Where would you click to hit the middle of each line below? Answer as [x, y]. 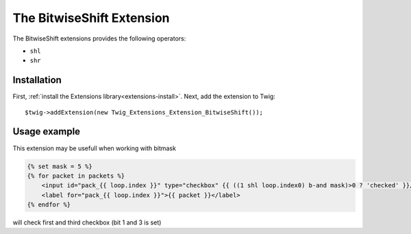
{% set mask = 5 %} [60, 166]
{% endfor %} [49, 205]
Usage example [47, 131]
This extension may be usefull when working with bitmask [94, 148]
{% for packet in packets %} [76, 176]
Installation [37, 80]
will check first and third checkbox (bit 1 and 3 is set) [87, 222]
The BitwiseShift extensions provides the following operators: [99, 38]
